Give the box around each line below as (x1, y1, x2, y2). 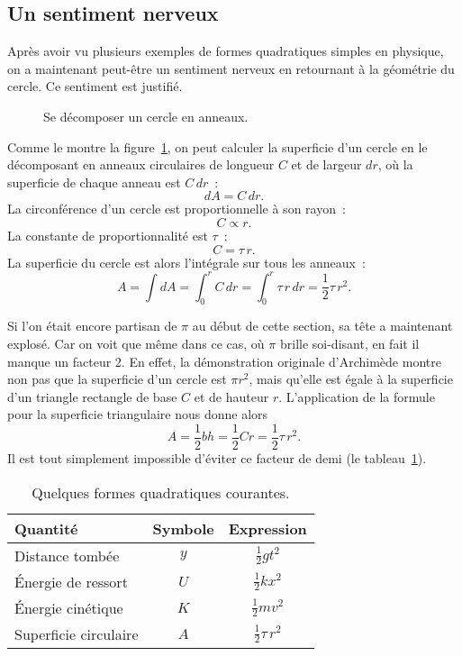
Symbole (152, 517, 214, 539)
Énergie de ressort (14, 570, 128, 592)
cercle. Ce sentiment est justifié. (7, 77, 183, 96)
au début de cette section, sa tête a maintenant (192, 316, 453, 335)
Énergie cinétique (14, 597, 123, 618)
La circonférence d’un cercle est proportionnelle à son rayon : (7, 199, 346, 218)
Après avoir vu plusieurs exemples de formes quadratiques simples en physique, (7, 41, 444, 60)
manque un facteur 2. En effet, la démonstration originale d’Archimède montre (7, 351, 441, 370)
